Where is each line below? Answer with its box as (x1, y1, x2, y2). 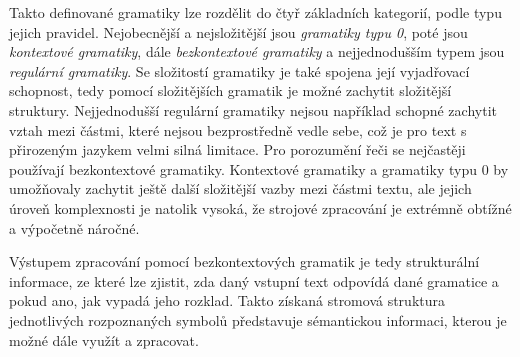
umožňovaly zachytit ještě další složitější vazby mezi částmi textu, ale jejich (9, 178, 472, 199)
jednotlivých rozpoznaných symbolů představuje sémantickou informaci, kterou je (9, 309, 507, 330)
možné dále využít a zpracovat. (9, 329, 199, 350)
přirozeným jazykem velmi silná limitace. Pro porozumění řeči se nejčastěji (9, 139, 466, 160)
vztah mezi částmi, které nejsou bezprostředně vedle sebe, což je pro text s (9, 119, 467, 140)
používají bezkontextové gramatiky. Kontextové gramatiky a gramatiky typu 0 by (9, 158, 509, 179)
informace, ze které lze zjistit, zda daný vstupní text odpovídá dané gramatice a (9, 270, 499, 291)
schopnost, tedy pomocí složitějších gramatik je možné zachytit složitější (9, 80, 452, 101)
